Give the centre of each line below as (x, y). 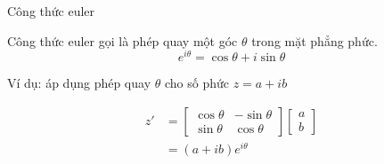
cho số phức (196, 83)
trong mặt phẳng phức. (315, 40)
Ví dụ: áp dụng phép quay (79, 83)
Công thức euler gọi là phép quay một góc (123, 40)
